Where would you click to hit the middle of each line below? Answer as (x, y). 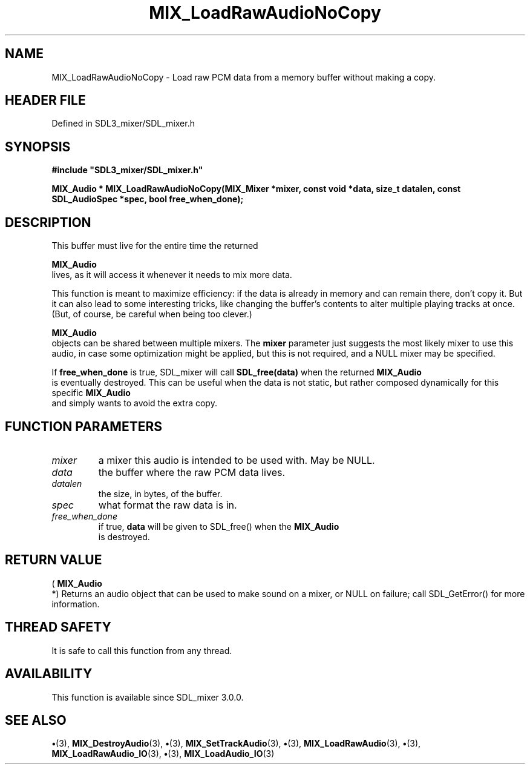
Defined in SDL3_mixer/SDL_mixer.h (123, 124)
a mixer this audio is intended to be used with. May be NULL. (237, 460)
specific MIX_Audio (91, 393)
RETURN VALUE (54, 560)
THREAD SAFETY (58, 627)
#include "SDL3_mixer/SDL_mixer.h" (127, 170)
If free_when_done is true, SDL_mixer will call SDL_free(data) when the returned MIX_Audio (237, 372)
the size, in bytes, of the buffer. (160, 493)
